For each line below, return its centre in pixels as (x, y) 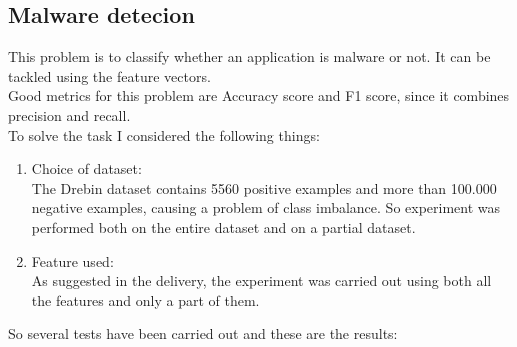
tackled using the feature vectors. (109, 75)
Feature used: (72, 260)
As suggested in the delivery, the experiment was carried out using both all (261, 280)
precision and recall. (69, 114)
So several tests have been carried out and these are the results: (203, 333)
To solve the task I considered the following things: (164, 134)
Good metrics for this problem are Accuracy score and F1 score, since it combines (259, 95)
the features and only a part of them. (145, 299)
